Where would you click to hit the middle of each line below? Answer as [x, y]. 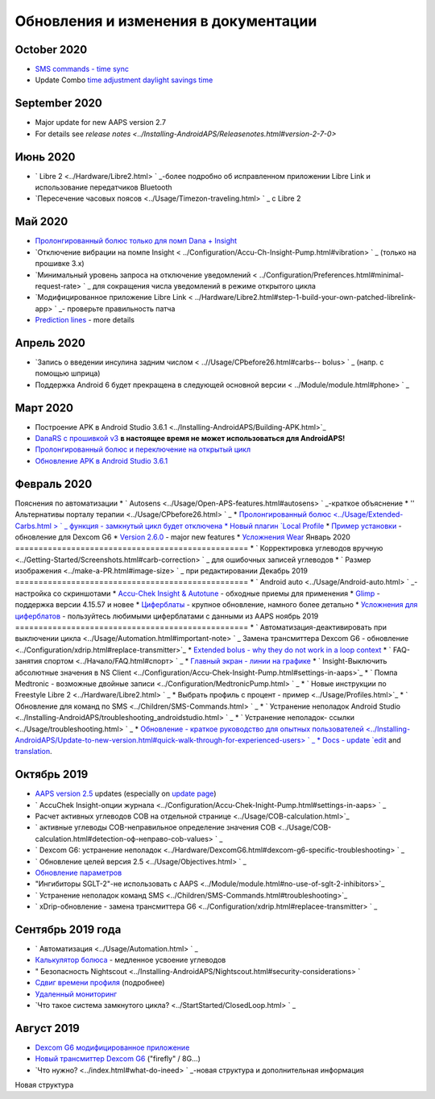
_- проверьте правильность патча [117, 308]
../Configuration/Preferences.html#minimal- [331, 275]
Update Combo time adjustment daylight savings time [124, 80]
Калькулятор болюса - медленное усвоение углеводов [130, 960]
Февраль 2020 [54, 484]
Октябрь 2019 [52, 774]
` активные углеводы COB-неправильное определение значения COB [155, 827]
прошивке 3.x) [60, 264]
